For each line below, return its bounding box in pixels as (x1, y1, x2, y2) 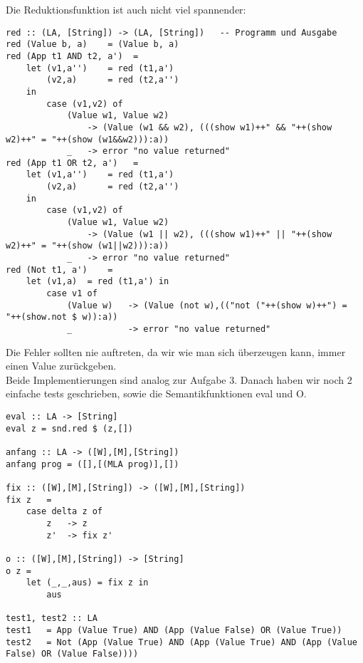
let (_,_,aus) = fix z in (26, 578, 149, 588)
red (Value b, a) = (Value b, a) (6, 39, 179, 50)
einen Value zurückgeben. (6, 358, 117, 373)
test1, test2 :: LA (6, 613, 98, 624)
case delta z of (26, 506, 103, 517)
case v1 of (46, 288, 98, 299)
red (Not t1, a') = (6, 264, 113, 275)
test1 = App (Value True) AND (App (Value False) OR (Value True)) (6, 625, 342, 635)
